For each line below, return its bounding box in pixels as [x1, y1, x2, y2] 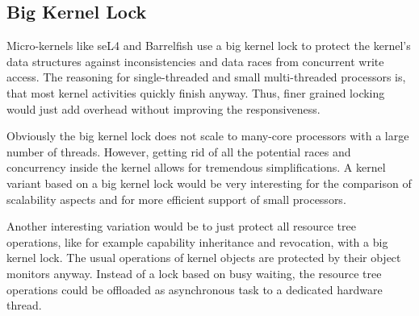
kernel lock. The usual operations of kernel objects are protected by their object [6, 249, 401, 266]
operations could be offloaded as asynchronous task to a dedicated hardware [6, 281, 383, 297]
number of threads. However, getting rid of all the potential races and [6, 143, 351, 160]
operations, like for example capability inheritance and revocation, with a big [6, 233, 388, 250]
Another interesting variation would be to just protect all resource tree [6, 218, 356, 235]
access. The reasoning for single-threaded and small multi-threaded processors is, [6, 69, 406, 85]
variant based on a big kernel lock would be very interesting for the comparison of [6, 174, 412, 191]
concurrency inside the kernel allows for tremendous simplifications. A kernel [6, 159, 386, 176]
